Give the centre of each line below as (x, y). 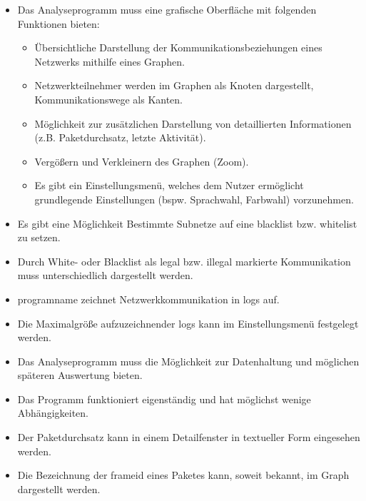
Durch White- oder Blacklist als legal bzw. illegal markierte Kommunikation (184, 261)
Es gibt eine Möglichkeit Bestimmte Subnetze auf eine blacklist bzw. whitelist (187, 223)
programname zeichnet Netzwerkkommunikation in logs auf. (148, 299)
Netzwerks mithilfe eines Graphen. (110, 61)
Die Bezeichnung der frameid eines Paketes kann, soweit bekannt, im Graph (183, 475)
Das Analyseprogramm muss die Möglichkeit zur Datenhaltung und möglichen (188, 361)
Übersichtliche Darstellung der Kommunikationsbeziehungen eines (178, 47)
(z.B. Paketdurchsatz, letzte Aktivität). (120, 137)
